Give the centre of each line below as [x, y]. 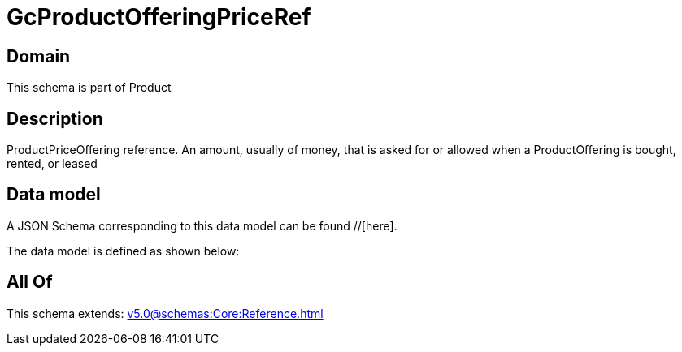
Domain [39, 56]
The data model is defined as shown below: [123, 251]
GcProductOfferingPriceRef [159, 17]
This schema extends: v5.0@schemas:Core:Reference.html [165, 313]
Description [55, 118]
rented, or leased [52, 164]
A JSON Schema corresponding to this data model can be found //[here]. [202, 225]
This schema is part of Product [89, 88]
